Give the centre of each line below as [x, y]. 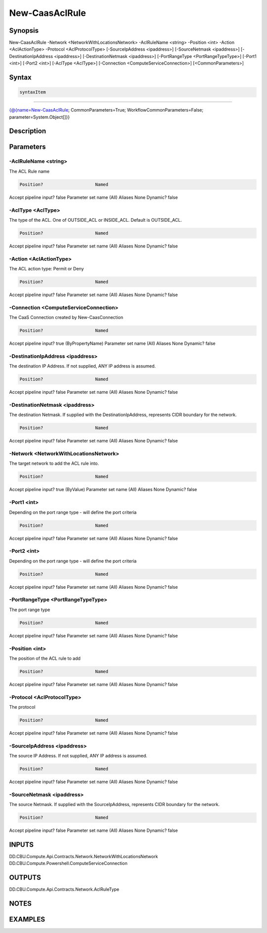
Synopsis [24, 31]
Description [28, 131]
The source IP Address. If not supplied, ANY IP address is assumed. [78, 756]
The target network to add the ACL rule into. [54, 463]
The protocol [22, 707]
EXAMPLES [27, 919]
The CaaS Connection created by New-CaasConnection [66, 317]
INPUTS [22, 844]
